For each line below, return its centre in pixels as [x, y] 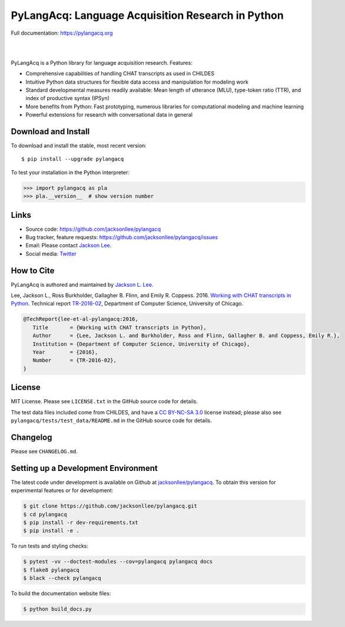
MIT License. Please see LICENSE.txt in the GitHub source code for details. [105, 402]
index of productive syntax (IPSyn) [68, 98]
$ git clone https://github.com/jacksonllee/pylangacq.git [110, 506]
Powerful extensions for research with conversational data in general [109, 115]
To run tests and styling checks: [49, 546]
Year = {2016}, [65, 352]
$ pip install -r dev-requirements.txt [81, 523]
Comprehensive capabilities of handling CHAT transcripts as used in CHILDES [120, 74]
